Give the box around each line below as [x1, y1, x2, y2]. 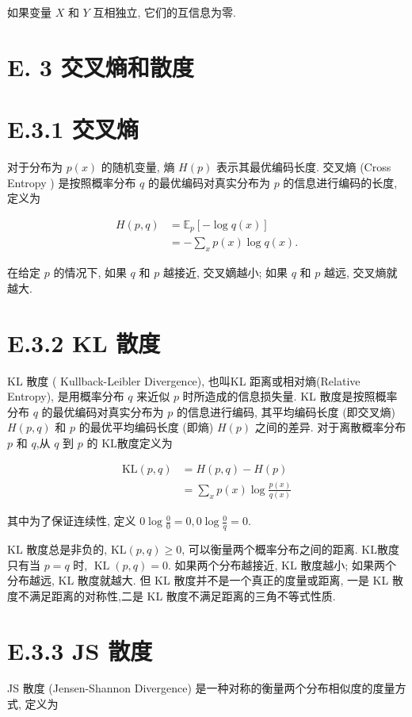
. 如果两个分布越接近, [167, 556, 278, 573]
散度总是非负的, [26, 540, 108, 557]
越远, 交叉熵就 [323, 264, 398, 281]
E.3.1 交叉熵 [7, 113, 139, 145]
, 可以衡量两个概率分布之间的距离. [181, 540, 358, 557]
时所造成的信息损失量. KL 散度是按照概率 [182, 388, 398, 405]
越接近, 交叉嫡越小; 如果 [162, 264, 288, 281]
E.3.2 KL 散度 [7, 326, 161, 358]
